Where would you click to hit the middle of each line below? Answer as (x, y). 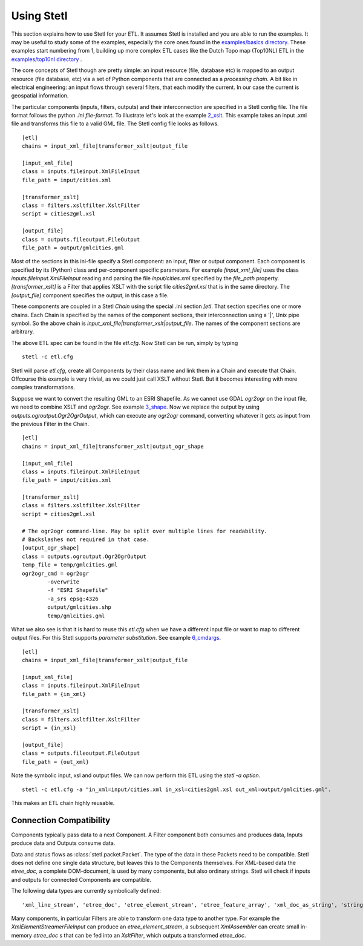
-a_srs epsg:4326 (73, 599)
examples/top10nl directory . (47, 59)
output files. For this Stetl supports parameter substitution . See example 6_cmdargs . (116, 638)
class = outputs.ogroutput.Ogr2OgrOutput (84, 556)
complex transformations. (43, 387)
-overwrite (64, 582)
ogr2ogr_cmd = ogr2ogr (56, 573)
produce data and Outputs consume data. (63, 843)
